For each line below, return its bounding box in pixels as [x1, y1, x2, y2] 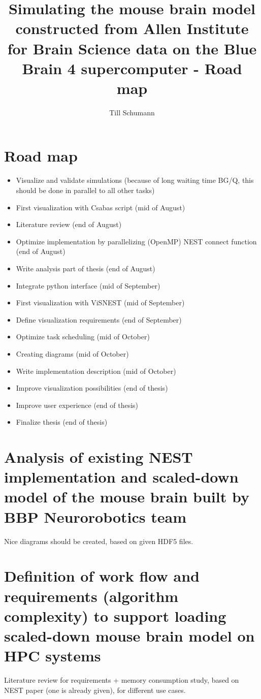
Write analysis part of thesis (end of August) [16, 263, 155, 273]
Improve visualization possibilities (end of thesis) [16, 383, 168, 393]
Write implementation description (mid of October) [16, 365, 176, 376]
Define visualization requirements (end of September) [16, 314, 182, 325]
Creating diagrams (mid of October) [16, 348, 129, 359]
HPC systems [4, 645, 101, 666]
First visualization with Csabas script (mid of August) [16, 202, 185, 212]
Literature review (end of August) [16, 219, 122, 230]
